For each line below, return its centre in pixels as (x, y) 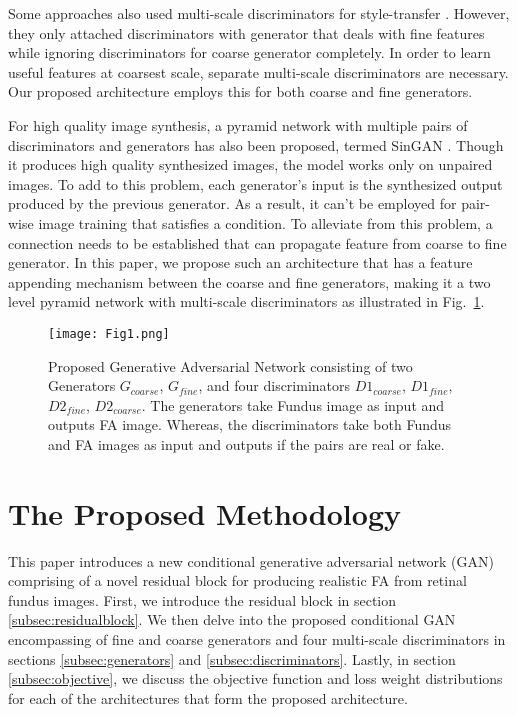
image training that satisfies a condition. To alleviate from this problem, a (265, 222)
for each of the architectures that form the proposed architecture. (208, 697)
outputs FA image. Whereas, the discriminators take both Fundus (250, 424)
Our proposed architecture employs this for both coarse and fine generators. (240, 91)
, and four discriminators (274, 385)
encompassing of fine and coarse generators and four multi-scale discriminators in (257, 639)
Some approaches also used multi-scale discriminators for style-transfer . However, (259, 13)
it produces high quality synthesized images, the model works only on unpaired (250, 164)
